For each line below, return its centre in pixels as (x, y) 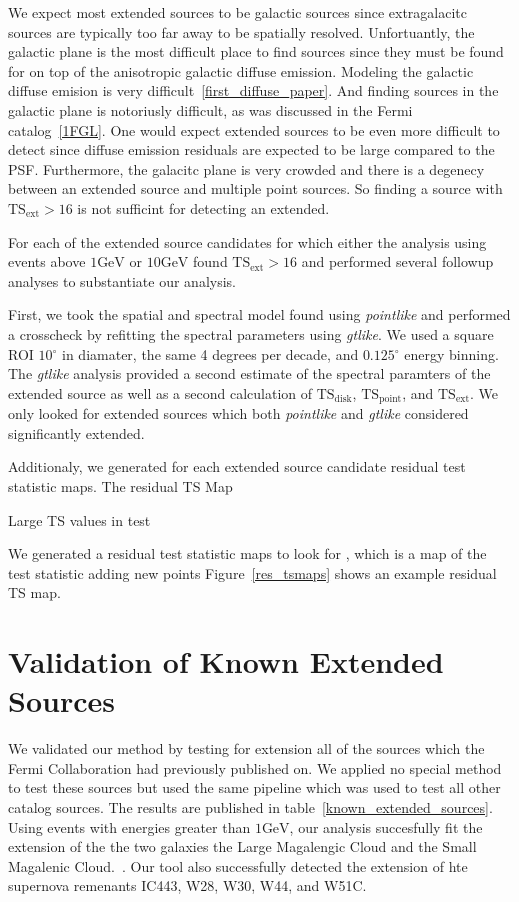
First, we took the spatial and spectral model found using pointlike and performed (259, 314)
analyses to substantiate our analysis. (122, 280)
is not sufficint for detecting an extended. (203, 207)
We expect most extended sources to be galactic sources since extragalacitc (237, 12)
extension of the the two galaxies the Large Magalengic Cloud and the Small (242, 846)
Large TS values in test (79, 519)
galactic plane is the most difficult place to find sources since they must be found (256, 51)
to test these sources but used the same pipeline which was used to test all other (254, 787)
